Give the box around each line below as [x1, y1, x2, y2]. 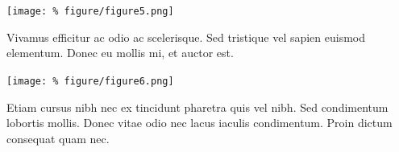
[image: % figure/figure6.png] [6, 75, 174, 87]
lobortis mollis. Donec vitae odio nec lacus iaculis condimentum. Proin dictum [6, 114, 393, 131]
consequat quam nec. [6, 129, 110, 146]
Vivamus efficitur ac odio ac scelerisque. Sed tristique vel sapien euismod [6, 28, 366, 45]
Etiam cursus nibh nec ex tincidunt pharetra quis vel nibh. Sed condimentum [6, 98, 389, 115]
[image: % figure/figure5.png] [6, 6, 174, 17]
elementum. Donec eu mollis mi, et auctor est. [6, 44, 234, 61]
